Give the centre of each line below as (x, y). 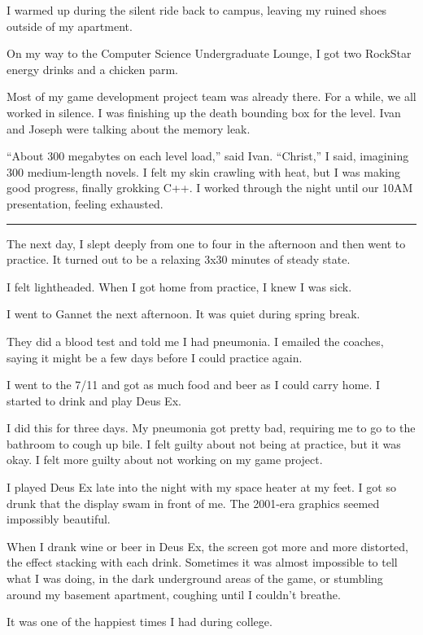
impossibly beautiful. (59, 519)
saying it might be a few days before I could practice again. (155, 357)
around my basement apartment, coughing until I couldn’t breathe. (174, 594)
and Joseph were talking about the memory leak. (129, 128)
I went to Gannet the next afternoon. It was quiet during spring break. (183, 314)
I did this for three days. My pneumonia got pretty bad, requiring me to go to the (211, 428)
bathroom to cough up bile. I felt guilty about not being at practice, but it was (204, 443)
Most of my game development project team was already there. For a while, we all (211, 96)
